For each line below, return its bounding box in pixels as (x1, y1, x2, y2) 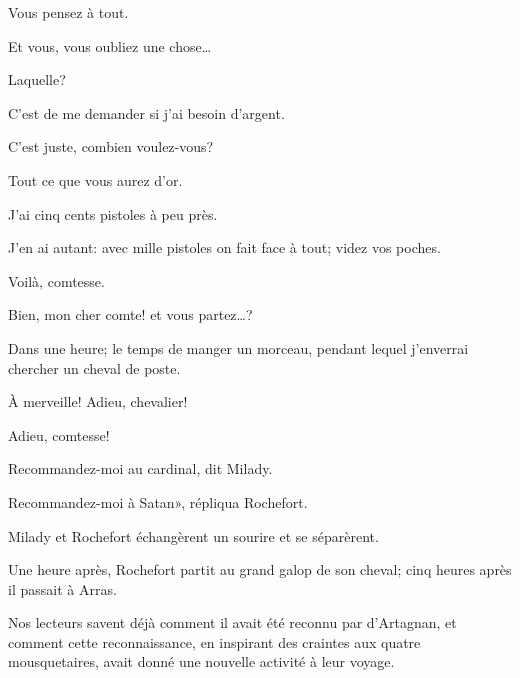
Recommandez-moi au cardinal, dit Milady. (8, 458, 273, 479)
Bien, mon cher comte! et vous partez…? (8, 304, 253, 325)
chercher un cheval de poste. (8, 357, 181, 378)
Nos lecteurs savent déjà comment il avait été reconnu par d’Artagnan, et (8, 612, 457, 633)
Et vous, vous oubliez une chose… (8, 35, 212, 56)
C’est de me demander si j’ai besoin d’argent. (8, 102, 285, 123)
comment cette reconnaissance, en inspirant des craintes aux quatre (8, 631, 421, 652)
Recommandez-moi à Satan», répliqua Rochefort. (8, 491, 308, 512)
